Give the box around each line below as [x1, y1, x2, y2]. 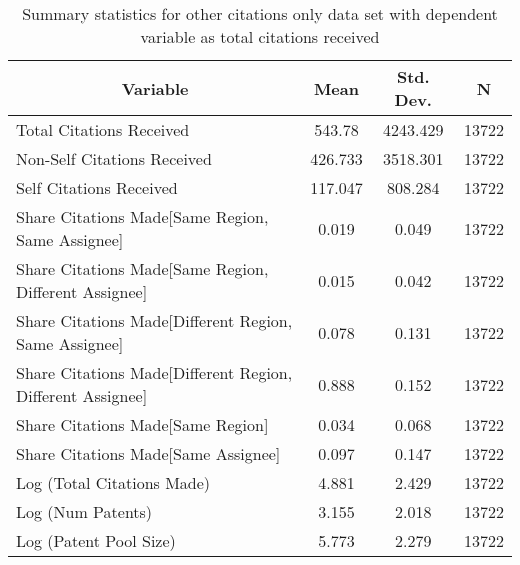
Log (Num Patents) [16, 500, 153, 523]
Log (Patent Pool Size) [16, 529, 176, 552]
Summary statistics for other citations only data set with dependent [22, 2, 498, 25]
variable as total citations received [140, 25, 380, 48]
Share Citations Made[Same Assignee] [16, 442, 281, 465]
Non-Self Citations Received [16, 147, 212, 170]
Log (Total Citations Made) [16, 471, 211, 494]
